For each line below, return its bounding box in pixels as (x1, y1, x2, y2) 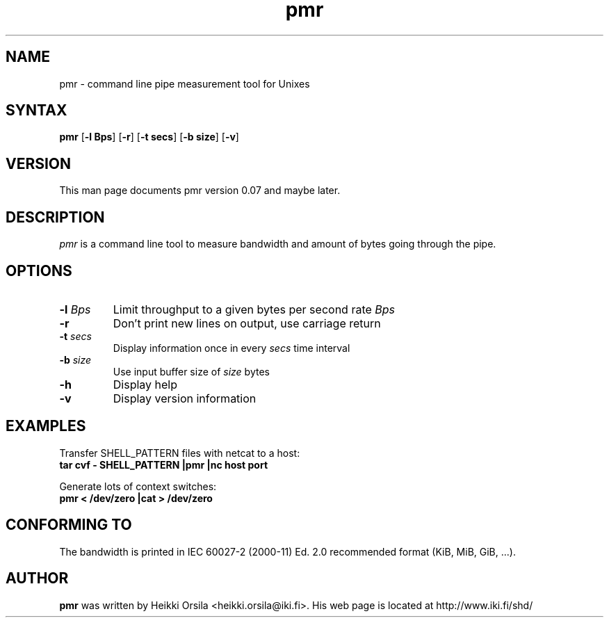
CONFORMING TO (6, 516, 132, 534)
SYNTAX (6, 102, 67, 120)
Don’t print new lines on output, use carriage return (113, 316, 381, 330)
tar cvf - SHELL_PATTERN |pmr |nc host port (59, 458, 268, 471)
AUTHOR (6, 569, 69, 588)
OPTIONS (6, 261, 72, 280)
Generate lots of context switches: (59, 480, 217, 492)
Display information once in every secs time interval (113, 341, 350, 354)
